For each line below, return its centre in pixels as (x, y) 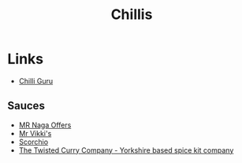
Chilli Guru (36, 81)
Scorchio (34, 142)
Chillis (132, 15)
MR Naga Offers (45, 125)
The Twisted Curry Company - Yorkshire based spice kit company (126, 150)
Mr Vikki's (35, 133)
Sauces (26, 106)
